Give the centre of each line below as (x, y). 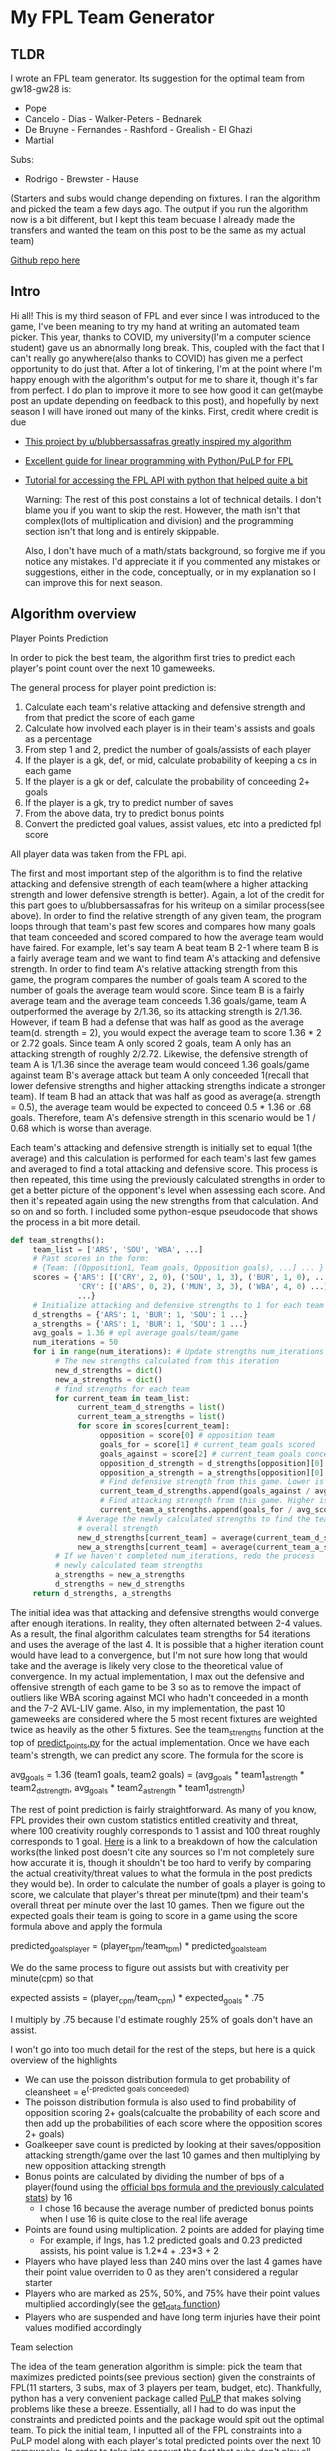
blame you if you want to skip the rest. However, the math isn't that (162, 510)
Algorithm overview (73, 614)
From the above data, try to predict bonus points (124, 813)
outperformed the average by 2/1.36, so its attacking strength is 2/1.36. (156, 1011)
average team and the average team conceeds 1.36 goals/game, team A (158, 1000)
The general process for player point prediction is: (113, 687)
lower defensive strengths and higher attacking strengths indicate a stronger (168, 1085)
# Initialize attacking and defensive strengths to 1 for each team (178, 1305)
